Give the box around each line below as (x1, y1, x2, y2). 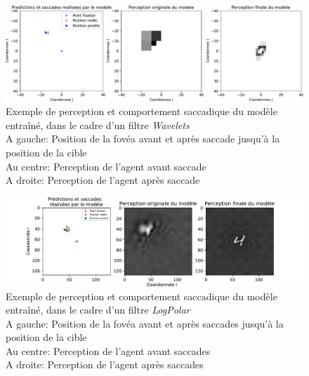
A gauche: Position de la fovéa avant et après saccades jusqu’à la (6, 316, 284, 330)
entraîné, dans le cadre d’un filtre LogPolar (6, 302, 190, 317)
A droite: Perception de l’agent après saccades (6, 357, 204, 372)
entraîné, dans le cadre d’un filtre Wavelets (6, 117, 190, 132)
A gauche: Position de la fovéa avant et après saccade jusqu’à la (6, 131, 280, 146)
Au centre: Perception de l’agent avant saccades (6, 343, 211, 358)
